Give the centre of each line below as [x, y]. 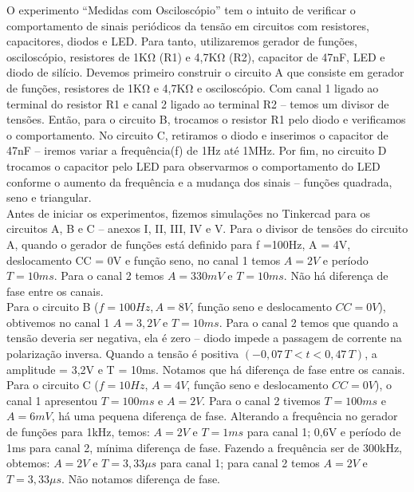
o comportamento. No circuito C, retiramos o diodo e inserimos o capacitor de [197, 134]
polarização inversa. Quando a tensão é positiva [123, 354]
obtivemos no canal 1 [58, 322]
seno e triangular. [49, 197]
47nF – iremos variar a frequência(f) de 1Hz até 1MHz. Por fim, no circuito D [197, 150]
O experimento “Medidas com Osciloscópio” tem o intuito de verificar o [181, 10]
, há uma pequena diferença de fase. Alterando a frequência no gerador [225, 416]
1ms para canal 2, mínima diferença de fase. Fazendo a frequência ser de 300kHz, [204, 447]
